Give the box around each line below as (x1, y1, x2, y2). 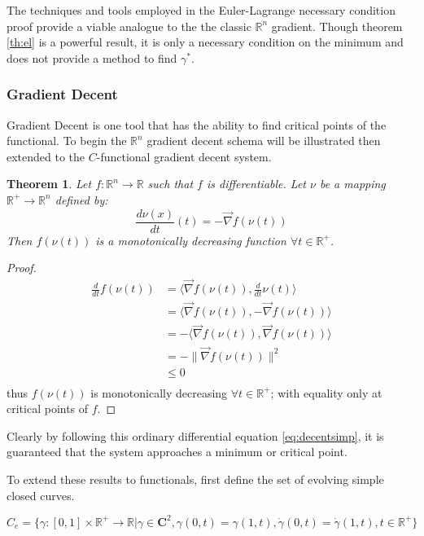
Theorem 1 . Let (7, 175, 92, 192)
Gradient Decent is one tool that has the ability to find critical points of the (7, 116, 387, 133)
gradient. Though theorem (271, 17, 403, 34)
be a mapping (319, 175, 386, 192)
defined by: (55, 191, 108, 208)
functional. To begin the (7, 132, 127, 149)
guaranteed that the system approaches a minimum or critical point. (7, 443, 348, 460)
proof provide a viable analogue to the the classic (7, 17, 251, 34)
